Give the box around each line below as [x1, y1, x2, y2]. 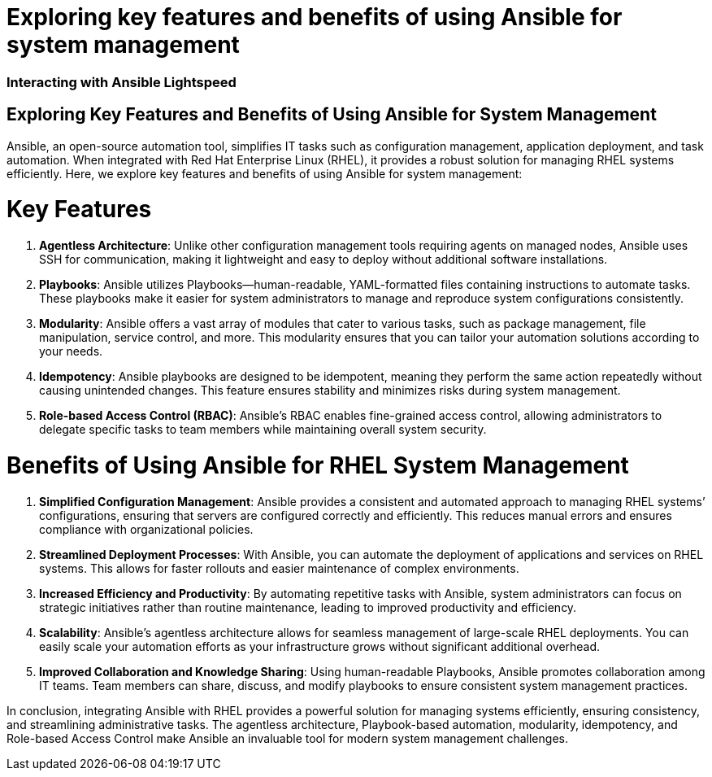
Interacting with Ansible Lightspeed [7, 73, 237, 90]
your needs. [39, 344, 103, 359]
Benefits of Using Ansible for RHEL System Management [7, 451, 629, 479]
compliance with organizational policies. [39, 522, 254, 536]
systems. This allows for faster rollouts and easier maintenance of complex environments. [39, 561, 519, 575]
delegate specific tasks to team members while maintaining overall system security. [39, 422, 487, 437]
